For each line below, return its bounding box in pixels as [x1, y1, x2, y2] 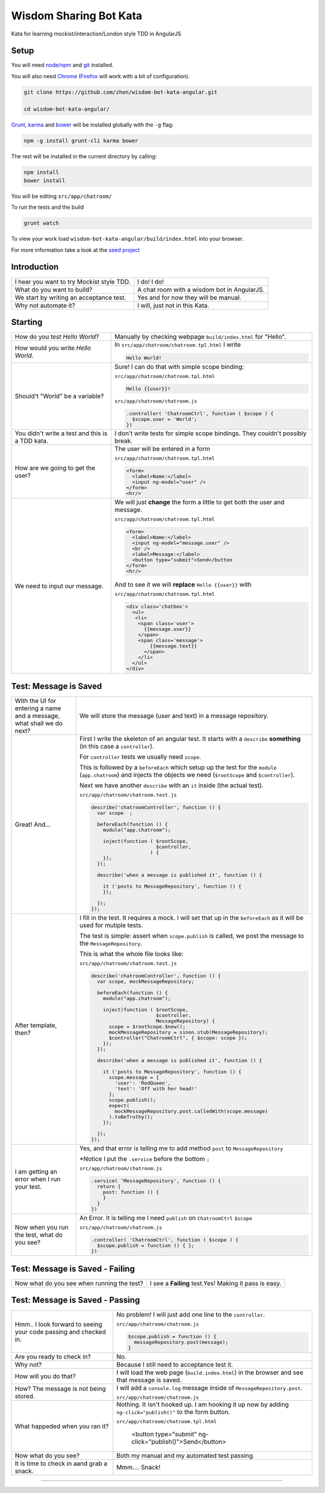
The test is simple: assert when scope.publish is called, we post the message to [79, 932, 304, 940]
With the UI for [14, 697, 57, 705]
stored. [14, 1392, 36, 1400]
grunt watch [23, 220, 60, 227]
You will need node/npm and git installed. [11, 61, 114, 69]
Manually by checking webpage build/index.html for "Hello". [114, 333, 286, 341]
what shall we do [14, 719, 63, 728]
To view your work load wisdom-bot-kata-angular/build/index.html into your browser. [11, 235, 244, 243]
